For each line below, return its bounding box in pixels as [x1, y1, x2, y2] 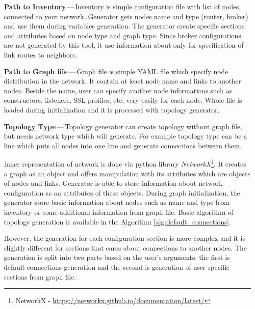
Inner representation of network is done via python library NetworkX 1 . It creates [4, 157, 246, 169]
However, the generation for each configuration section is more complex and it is [4, 233, 245, 243]
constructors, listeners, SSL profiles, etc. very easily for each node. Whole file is [4, 95, 242, 105]
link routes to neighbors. [4, 49, 77, 59]
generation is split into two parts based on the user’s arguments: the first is [4, 252, 230, 262]
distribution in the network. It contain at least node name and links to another [4, 76, 241, 86]
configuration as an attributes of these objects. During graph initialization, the [4, 187, 240, 197]
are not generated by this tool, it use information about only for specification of [4, 40, 244, 50]
